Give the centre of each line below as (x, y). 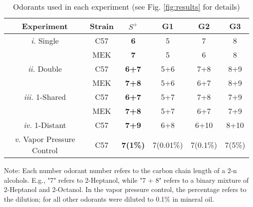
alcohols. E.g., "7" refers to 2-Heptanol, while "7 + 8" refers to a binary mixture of (126, 180)
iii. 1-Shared (45, 97)
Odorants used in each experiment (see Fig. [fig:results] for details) (126, 7)
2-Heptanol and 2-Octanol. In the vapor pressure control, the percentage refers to (125, 189)
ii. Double (45, 69)
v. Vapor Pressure (45, 139)
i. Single (45, 40)
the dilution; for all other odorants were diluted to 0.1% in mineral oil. (109, 199)
